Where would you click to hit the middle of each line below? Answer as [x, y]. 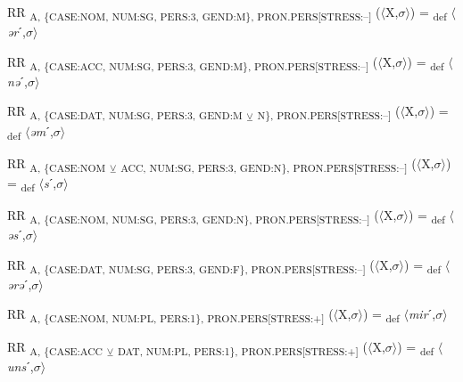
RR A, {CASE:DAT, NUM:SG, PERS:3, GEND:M [125, 112]
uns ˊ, [21, 366]
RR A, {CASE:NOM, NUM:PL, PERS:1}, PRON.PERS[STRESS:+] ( [170, 315]
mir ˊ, [422, 314]
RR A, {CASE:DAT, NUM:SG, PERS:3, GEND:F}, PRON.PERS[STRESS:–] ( [191, 265]
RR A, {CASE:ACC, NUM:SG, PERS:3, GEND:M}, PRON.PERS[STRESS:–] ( [193, 62]
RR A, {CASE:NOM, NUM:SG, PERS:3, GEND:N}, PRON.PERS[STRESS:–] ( [193, 215]
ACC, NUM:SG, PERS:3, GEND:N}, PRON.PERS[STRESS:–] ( [269, 164]
